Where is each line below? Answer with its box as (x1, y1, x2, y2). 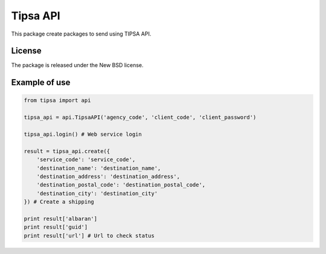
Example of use (11, 77, 71, 87)
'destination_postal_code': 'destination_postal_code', (36, 182, 206, 188)
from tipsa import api (24, 97, 91, 104)
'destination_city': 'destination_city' (36, 190, 158, 197)
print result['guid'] (24, 224, 88, 230)
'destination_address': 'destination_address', (36, 173, 181, 180)
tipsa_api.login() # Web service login (24, 131, 142, 138)
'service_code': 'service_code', (36, 156, 136, 163)
